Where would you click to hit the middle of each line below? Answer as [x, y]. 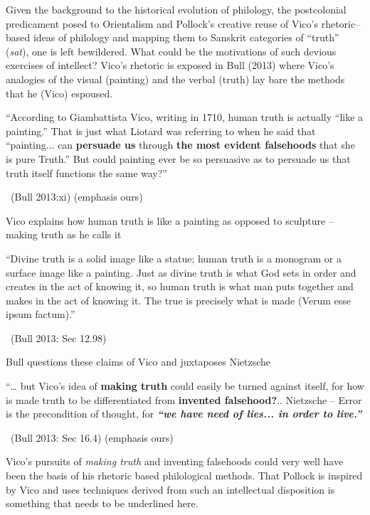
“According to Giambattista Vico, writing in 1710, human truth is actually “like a [185, 117]
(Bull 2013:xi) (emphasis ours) [76, 197]
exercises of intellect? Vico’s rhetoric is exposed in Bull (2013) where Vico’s [170, 65]
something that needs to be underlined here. [102, 503]
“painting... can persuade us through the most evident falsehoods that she [180, 145]
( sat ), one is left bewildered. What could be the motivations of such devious [171, 51]
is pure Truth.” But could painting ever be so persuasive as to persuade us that [178, 158]
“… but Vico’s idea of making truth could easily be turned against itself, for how [185, 386]
